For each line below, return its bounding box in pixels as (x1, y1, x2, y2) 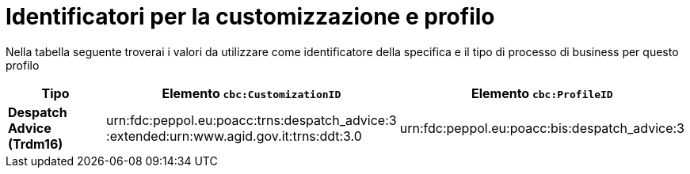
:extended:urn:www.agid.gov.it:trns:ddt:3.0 (106, 127, 362, 144)
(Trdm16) (8, 135, 63, 152)
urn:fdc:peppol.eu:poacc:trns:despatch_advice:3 (106, 112, 397, 128)
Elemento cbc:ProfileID (471, 85, 613, 101)
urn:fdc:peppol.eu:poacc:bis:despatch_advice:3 (399, 119, 684, 136)
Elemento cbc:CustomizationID (162, 85, 341, 101)
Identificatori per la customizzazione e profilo (6, 3, 495, 30)
